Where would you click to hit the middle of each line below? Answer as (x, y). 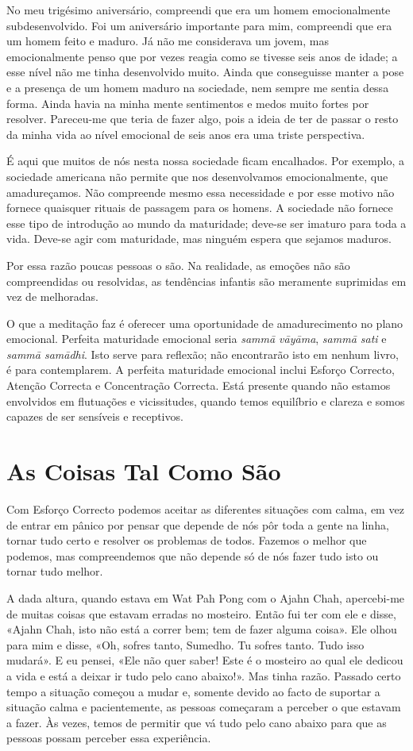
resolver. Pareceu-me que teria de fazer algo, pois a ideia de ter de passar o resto (203, 119)
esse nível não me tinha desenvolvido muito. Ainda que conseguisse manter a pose (205, 72)
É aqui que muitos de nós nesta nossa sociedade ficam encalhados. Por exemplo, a (206, 161)
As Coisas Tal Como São (144, 471)
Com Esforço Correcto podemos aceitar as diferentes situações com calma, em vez (205, 508)
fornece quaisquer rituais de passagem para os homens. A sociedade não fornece (200, 208)
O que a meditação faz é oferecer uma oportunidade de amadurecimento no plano (205, 323)
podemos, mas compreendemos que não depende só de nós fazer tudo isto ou (193, 555)
